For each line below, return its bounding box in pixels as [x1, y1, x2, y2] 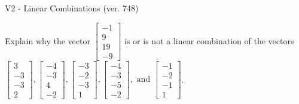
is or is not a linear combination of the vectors [124, 34, 294, 47]
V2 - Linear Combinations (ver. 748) [5, 2, 139, 14]
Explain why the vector [5, 34, 90, 47]
